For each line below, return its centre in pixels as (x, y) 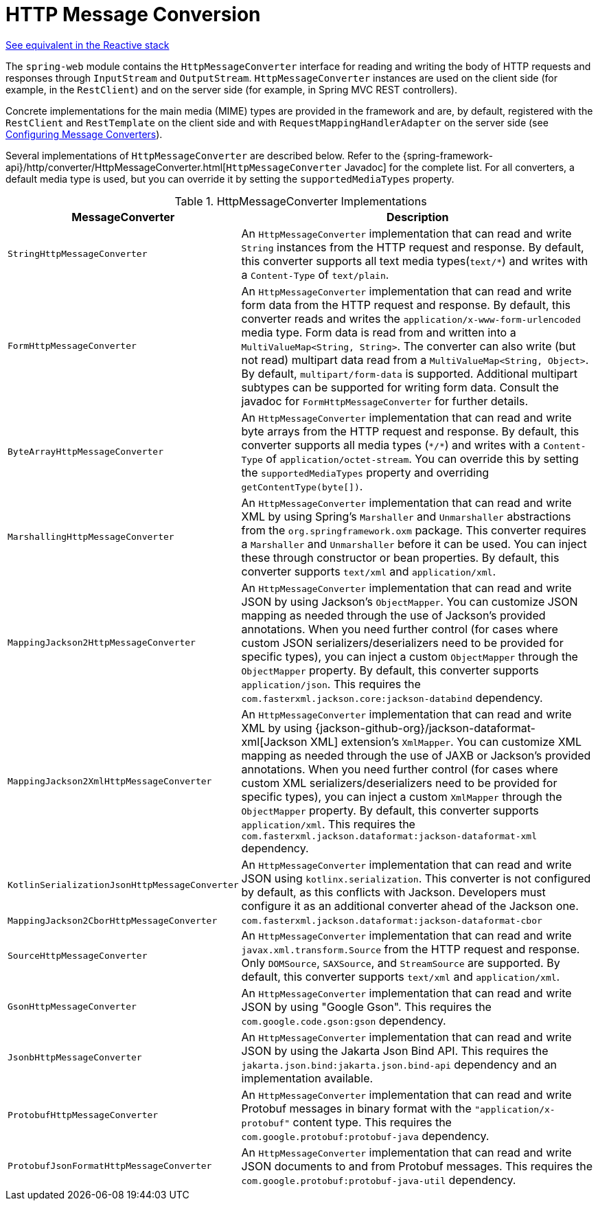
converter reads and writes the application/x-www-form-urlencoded (411, 318)
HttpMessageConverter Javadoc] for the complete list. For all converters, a (400, 167)
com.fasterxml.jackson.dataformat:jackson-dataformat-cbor (392, 920)
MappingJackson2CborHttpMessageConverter (113, 920)
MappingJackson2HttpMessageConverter (102, 643)
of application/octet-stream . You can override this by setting (422, 458)
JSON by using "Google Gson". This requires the (366, 1006)
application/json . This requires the (331, 684)
